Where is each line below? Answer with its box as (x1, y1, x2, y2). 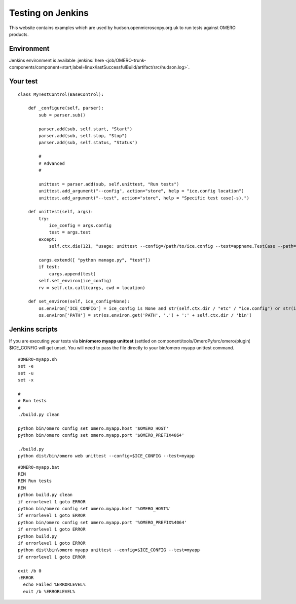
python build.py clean (18, 492, 73, 498)
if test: (38, 264, 60, 270)
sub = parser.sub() (38, 112, 86, 118)
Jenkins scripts (9, 325, 58, 333)
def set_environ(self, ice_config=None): (28, 299, 130, 304)
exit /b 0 (18, 568, 41, 573)
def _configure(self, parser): (28, 105, 104, 111)
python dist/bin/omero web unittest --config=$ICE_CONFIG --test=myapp (18, 453, 195, 459)
